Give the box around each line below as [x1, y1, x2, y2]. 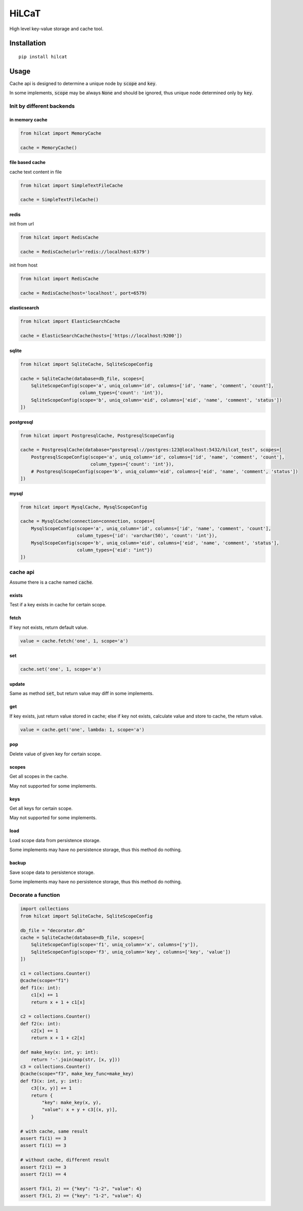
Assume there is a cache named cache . [9, 579, 94, 585]
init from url [9, 221, 34, 227]
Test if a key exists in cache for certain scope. [9, 602, 107, 608]
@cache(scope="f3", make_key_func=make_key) [20, 1071, 134, 1077]
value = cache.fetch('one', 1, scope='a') [20, 638, 128, 644]
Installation [9, 39, 46, 48]
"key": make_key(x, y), [41, 1099, 102, 1105]
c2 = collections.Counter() [20, 1014, 91, 1019]
